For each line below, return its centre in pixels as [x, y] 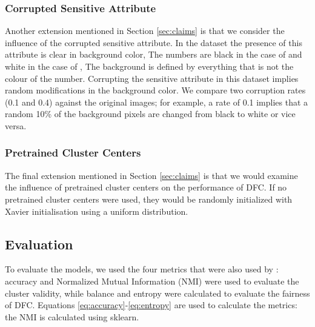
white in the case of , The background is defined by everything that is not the [149, 66]
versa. [16, 125]
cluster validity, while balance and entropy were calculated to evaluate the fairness [157, 293]
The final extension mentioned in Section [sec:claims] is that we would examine [151, 175]
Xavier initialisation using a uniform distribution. [97, 211]
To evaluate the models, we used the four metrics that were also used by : [142, 269]
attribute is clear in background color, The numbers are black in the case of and [154, 54]
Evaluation [39, 244]
